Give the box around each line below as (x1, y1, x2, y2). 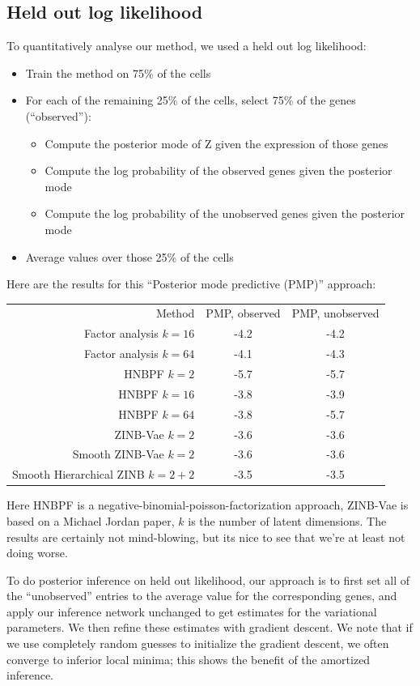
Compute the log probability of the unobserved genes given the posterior (45, 205, 405, 222)
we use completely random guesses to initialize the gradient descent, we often (6, 635, 389, 652)
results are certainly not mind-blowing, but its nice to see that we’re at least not (6, 528, 405, 545)
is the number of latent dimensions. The (188, 512, 387, 529)
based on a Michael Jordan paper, (6, 512, 175, 529)
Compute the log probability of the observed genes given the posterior (45, 162, 392, 179)
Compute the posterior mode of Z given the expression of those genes (45, 134, 388, 151)
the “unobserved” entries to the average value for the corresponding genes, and (6, 587, 397, 604)
